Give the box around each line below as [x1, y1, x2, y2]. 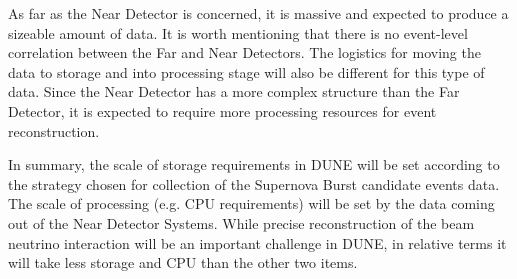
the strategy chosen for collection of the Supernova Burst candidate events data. [8, 173, 500, 194]
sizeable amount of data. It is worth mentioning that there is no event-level [8, 22, 468, 43]
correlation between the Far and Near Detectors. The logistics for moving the [8, 42, 481, 63]
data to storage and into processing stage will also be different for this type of [8, 61, 485, 82]
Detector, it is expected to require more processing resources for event [8, 100, 437, 121]
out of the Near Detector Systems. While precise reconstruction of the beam [8, 212, 475, 233]
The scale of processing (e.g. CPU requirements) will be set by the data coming [8, 193, 495, 214]
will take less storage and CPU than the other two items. [8, 252, 358, 273]
